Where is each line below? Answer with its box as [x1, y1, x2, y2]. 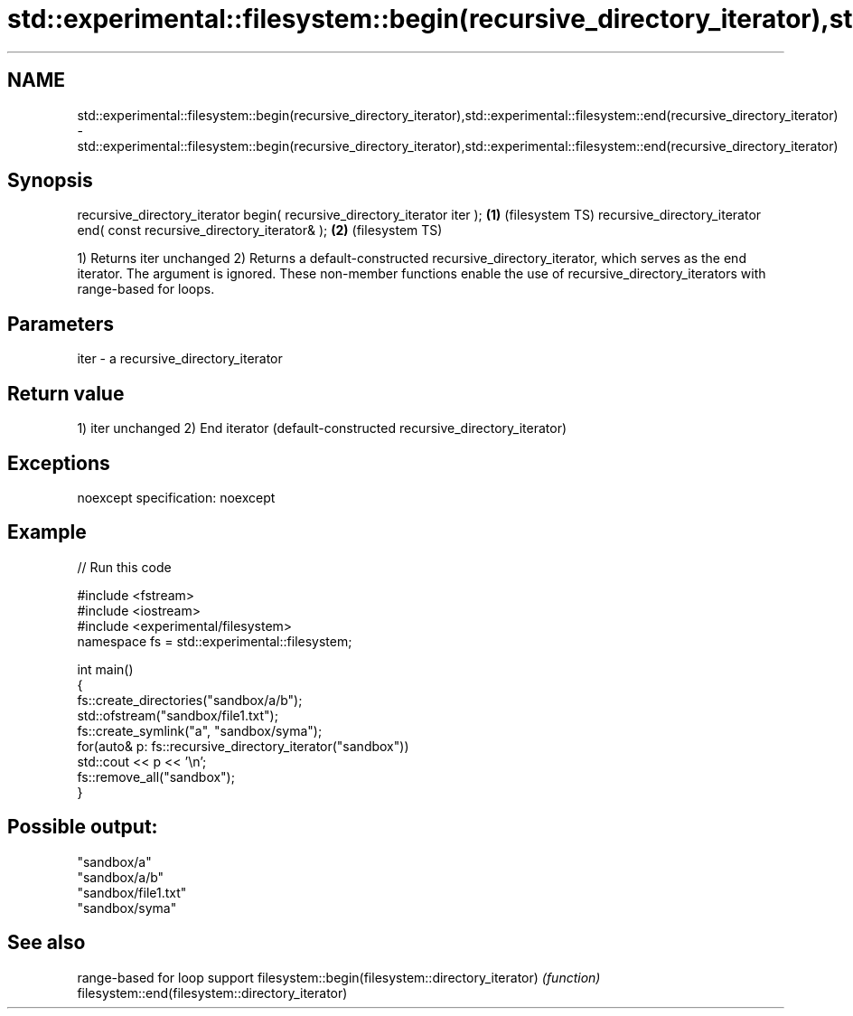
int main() [77, 661, 134, 677]
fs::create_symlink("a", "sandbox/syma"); [77, 722, 323, 738]
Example [7, 521, 87, 544]
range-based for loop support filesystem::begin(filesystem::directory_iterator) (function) [77, 969, 601, 985]
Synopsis [7, 169, 93, 193]
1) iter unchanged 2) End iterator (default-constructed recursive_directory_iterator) [77, 420, 567, 437]
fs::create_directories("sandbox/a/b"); [77, 691, 303, 708]
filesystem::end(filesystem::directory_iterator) [77, 984, 348, 1001]
